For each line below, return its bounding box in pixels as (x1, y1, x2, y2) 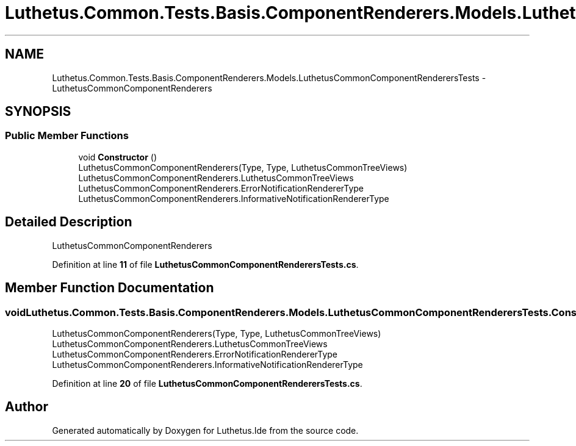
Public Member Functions (5, 129, 129, 142)
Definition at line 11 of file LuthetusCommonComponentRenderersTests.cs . (52, 259, 359, 270)
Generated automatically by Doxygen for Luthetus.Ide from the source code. (52, 425, 359, 436)
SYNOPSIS (5, 104, 71, 120)
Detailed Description (5, 214, 132, 230)
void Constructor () (78, 151, 157, 162)
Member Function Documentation (5, 280, 214, 296)
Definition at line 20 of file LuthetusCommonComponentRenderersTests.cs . (52, 378, 362, 389)
